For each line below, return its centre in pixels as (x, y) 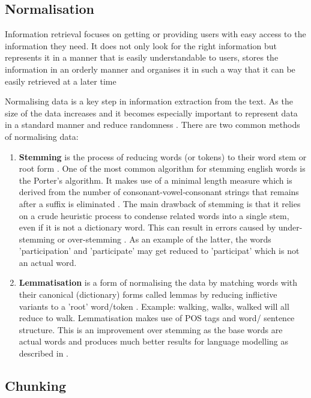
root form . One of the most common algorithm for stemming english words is (162, 168)
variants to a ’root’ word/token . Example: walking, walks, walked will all (154, 306)
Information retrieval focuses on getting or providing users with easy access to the (155, 34)
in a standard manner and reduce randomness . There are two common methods (152, 125)
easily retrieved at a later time (61, 81)
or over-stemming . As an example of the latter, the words (164, 239)
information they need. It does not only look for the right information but (141, 45)
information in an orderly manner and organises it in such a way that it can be (150, 69)
